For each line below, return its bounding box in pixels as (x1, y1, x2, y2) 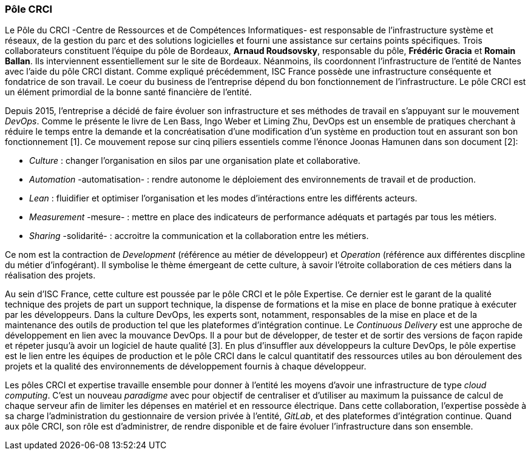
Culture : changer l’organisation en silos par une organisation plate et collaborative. (29, 155, 360, 166)
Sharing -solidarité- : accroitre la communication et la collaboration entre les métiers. (29, 231, 369, 241)
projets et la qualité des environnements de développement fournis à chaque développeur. (5, 361, 367, 372)
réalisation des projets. (5, 270, 96, 281)
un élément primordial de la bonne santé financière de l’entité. (5, 87, 252, 98)
